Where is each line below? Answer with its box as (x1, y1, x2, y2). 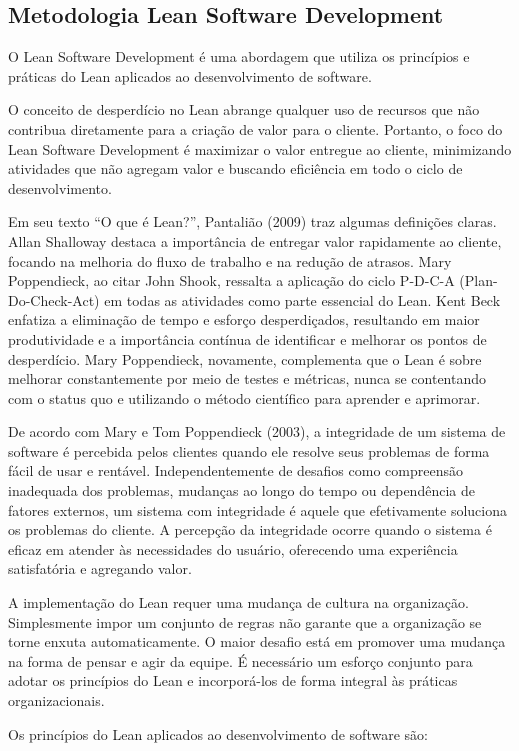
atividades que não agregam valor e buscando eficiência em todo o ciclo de (8, 158, 463, 179)
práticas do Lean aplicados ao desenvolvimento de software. (8, 65, 372, 86)
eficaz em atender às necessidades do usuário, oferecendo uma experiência (8, 538, 458, 559)
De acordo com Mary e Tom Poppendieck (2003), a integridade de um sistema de (8, 421, 506, 442)
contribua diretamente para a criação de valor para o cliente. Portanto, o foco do (8, 118, 503, 139)
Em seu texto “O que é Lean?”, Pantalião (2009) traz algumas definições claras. (8, 211, 497, 232)
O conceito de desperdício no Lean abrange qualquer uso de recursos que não (8, 99, 480, 120)
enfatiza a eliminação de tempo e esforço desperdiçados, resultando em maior (8, 309, 480, 330)
